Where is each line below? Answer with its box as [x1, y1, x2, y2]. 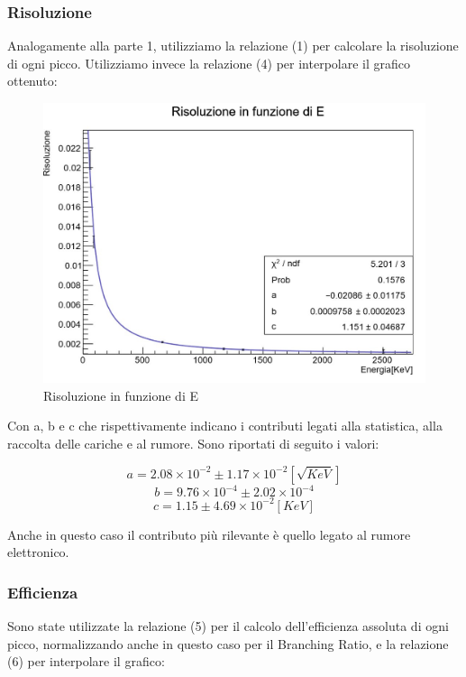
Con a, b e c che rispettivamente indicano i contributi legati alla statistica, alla [7, 416, 443, 435]
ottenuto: [7, 71, 58, 90]
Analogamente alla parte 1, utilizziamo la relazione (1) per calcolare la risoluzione [7, 36, 459, 55]
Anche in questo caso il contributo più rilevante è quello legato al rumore [7, 524, 411, 543]
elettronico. [7, 543, 69, 561]
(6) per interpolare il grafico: [7, 652, 165, 671]
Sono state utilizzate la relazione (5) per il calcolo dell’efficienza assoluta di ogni [7, 616, 449, 635]
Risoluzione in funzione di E [43, 385, 198, 404]
